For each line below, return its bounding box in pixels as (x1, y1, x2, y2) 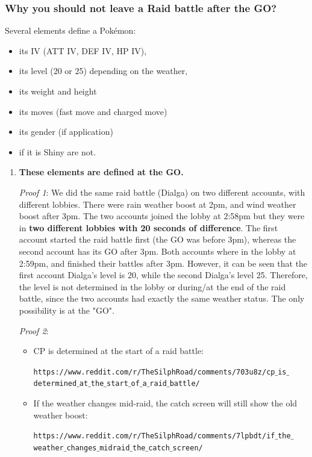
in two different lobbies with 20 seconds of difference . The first (19, 221, 278, 234)
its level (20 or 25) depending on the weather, (19, 64, 188, 77)
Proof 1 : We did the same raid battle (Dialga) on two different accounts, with (19, 185, 305, 198)
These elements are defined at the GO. (19, 166, 184, 178)
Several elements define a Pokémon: (5, 24, 136, 37)
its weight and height (19, 85, 97, 97)
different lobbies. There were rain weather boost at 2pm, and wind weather (19, 197, 296, 210)
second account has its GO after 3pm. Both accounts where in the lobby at (19, 244, 296, 257)
